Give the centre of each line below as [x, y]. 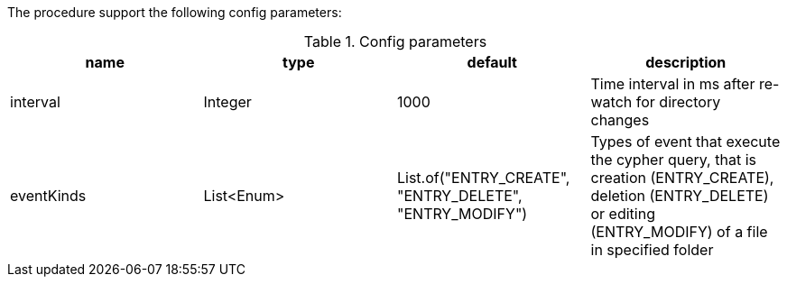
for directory [678, 102]
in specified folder [652, 250]
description [686, 62]
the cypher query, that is [673, 160]
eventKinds [48, 196]
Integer [227, 102]
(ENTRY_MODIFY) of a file [679, 232]
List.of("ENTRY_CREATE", [484, 178]
